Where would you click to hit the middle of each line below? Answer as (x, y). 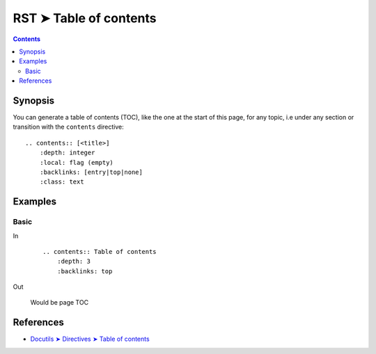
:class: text (62, 182)
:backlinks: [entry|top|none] (91, 172)
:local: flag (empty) (77, 162)
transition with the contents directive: (69, 127)
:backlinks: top (85, 271)
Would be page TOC (60, 303)
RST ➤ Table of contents (85, 18)
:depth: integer (67, 153)
